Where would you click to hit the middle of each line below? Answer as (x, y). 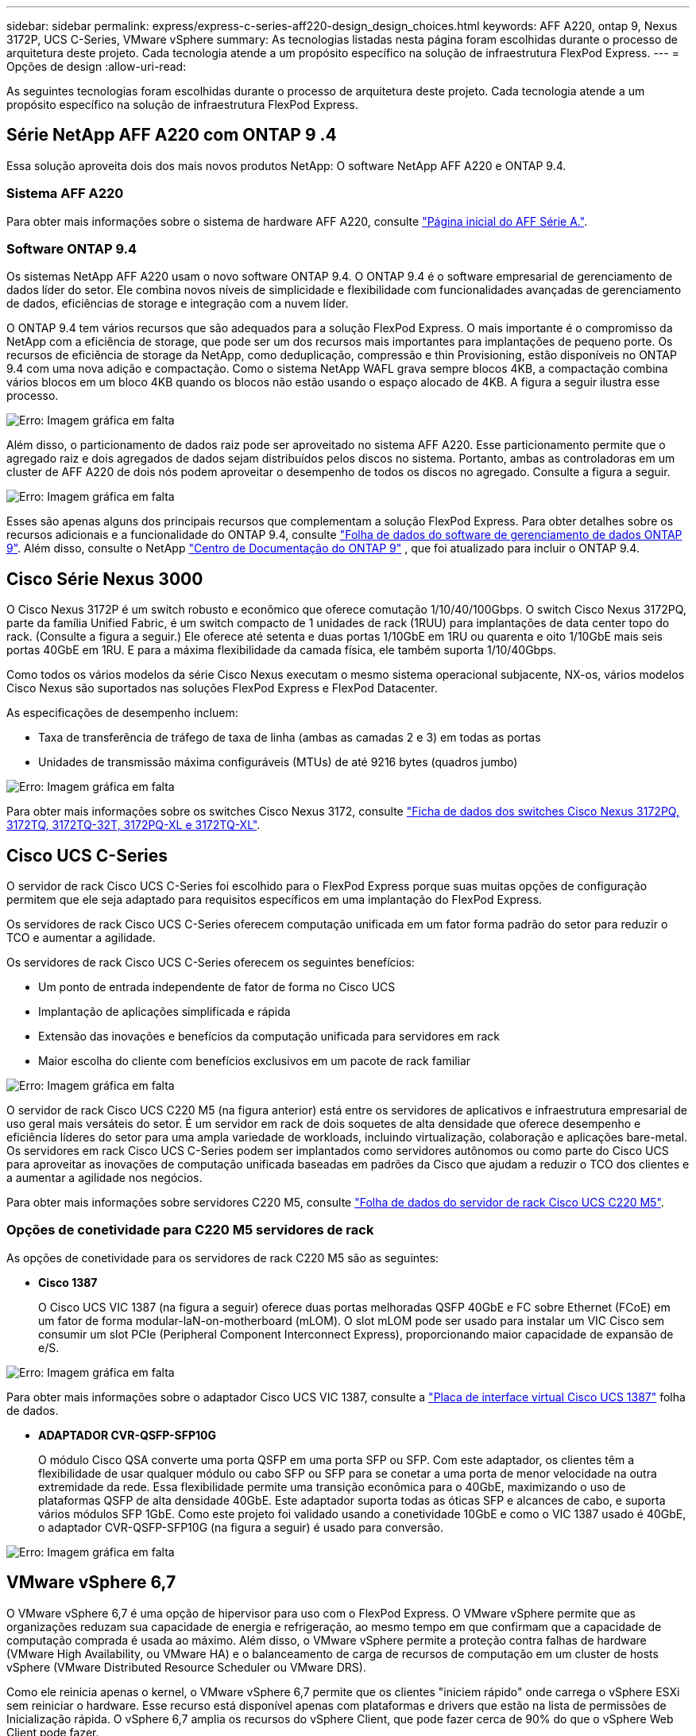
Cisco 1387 (68, 1282)
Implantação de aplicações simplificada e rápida (164, 1012)
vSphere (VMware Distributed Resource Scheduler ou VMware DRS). (186, 1667)
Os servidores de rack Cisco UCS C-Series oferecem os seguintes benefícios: (211, 963)
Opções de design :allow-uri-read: (97, 66)
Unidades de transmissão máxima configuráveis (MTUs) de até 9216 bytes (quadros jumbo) (278, 762)
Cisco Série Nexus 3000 (105, 579)
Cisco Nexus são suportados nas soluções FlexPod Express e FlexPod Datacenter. (222, 688)
